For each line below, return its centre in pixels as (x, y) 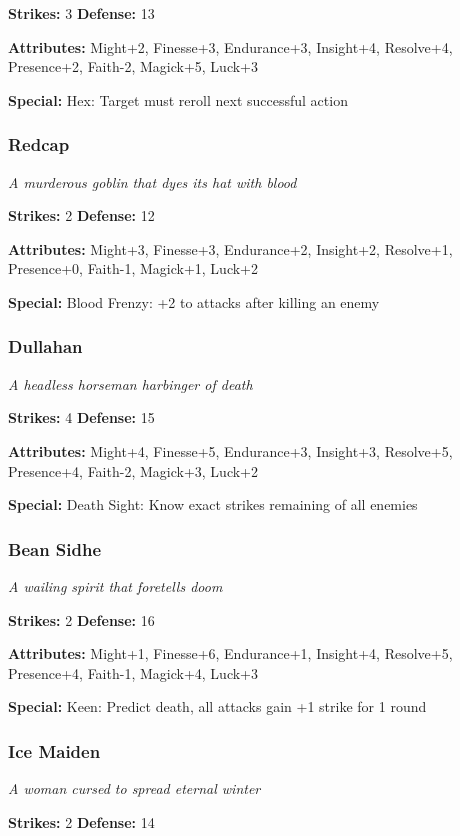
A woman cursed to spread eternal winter (134, 788)
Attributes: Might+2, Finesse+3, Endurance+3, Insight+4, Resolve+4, (230, 46)
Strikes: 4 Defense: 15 (81, 417)
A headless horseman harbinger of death (130, 383)
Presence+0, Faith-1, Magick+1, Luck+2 (133, 268)
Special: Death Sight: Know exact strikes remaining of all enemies (213, 504)
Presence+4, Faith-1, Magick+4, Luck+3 (133, 672)
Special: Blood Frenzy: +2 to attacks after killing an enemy (194, 301)
